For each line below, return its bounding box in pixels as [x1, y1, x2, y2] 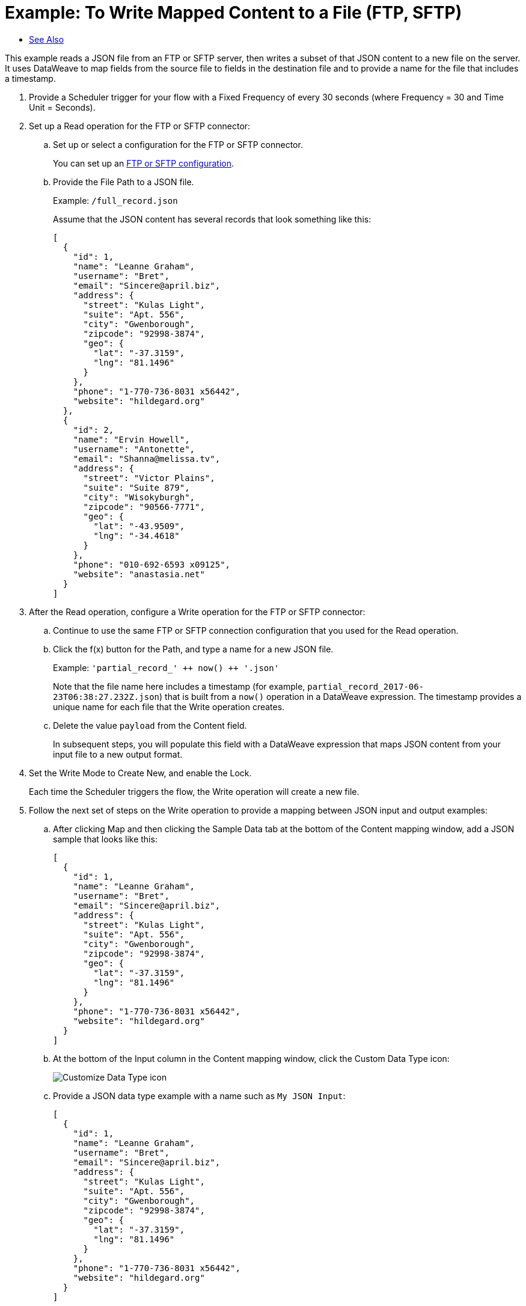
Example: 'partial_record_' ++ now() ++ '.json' [53, 662, 280, 673]
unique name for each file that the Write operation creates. [53, 701, 285, 712]
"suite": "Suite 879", [83, 482, 190, 492]
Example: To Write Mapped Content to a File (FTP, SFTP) [5, 2, 462, 23]
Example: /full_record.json [53, 195, 178, 206]
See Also [29, 34, 64, 44]
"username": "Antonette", [73, 444, 195, 454]
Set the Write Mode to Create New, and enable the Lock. [29, 767, 252, 778]
